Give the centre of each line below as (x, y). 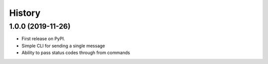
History (25, 13)
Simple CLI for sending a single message (63, 46)
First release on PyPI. (43, 39)
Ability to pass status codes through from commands (76, 53)
